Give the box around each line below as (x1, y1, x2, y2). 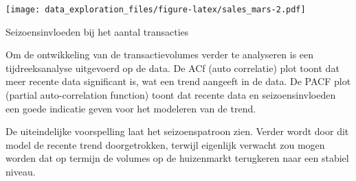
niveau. (5, 165, 36, 178)
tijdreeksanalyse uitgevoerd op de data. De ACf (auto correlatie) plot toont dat (5, 60, 340, 75)
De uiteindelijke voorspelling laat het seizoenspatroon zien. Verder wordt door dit (5, 124, 349, 138)
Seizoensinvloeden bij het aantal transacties (5, 24, 189, 38)
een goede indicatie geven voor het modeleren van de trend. (5, 101, 256, 115)
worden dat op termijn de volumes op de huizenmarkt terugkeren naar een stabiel (5, 151, 349, 165)
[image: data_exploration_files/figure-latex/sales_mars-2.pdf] (5, 5, 306, 14)
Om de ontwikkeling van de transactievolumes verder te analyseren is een (5, 47, 314, 62)
